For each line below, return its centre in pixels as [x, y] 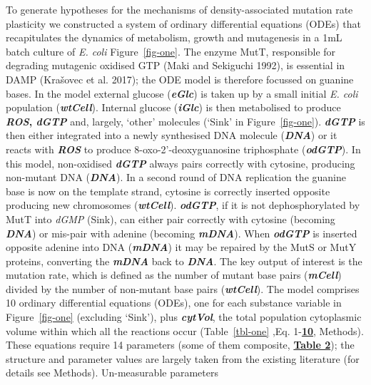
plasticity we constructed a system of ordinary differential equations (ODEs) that [184, 23]
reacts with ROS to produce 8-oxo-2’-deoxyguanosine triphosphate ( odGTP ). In [183, 149]
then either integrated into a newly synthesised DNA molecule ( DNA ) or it [172, 135]
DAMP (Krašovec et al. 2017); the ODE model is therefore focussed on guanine [180, 79]
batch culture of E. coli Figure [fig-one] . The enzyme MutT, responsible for [171, 51]
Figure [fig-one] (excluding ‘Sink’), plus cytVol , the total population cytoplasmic [184, 317]
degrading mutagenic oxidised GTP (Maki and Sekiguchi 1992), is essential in [176, 65]
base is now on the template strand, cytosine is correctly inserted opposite [168, 191]
